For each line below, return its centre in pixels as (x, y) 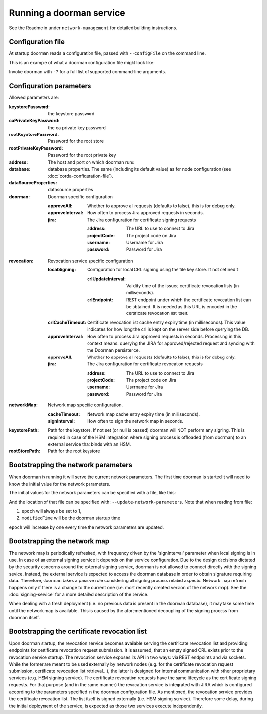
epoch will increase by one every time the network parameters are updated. (87, 527)
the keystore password (71, 113)
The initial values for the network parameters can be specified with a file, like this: (92, 493)
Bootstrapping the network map (59, 541)
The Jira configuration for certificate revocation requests (145, 364)
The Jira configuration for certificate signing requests (142, 220)
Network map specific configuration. (86, 405)
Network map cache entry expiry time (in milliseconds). (144, 414)
